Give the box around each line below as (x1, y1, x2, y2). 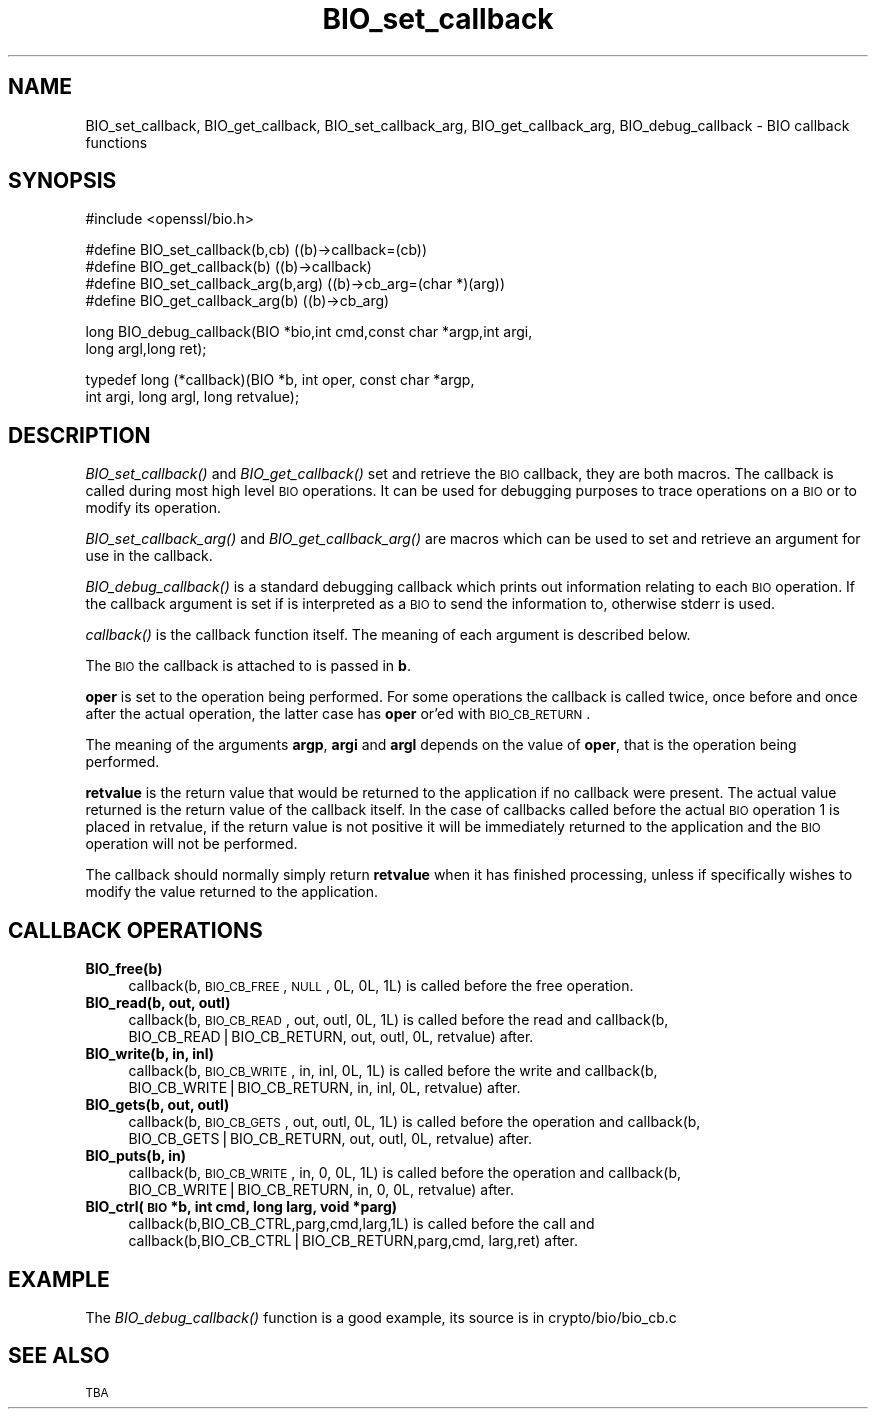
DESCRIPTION (8, 422, 151, 448)
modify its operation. (85, 499, 222, 517)
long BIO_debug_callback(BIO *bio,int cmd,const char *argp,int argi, (85, 323, 533, 341)
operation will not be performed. (85, 835, 298, 853)
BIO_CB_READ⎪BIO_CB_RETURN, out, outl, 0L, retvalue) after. (128, 1028, 534, 1046)
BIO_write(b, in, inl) (85, 1045, 215, 1063)
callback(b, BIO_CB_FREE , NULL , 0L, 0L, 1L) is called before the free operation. (128, 977, 634, 995)
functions (85, 133, 148, 151)
